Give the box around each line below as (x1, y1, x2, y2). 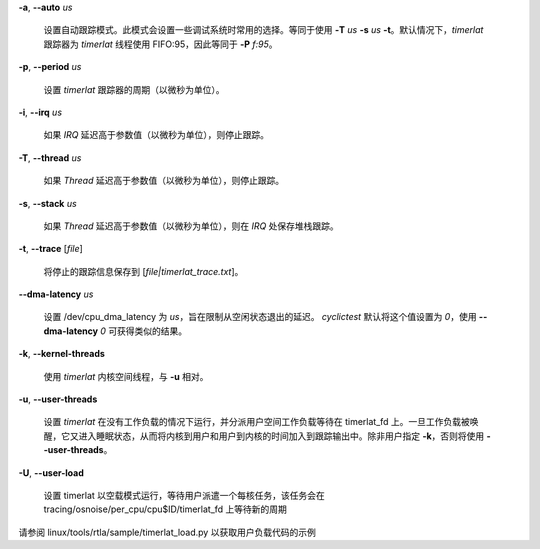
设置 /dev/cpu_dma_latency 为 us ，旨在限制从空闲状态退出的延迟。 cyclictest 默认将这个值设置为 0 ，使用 (43, 311, 477, 323)
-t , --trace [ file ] (18, 243, 84, 255)
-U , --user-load (18, 466, 84, 479)
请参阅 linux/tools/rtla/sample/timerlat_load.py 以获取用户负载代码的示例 (18, 526, 317, 538)
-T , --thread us (18, 151, 82, 164)
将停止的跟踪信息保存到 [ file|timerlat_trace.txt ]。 (43, 265, 244, 277)
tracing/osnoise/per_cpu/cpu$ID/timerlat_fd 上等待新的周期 (43, 503, 287, 515)
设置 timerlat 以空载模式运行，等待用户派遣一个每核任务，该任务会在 (43, 489, 325, 501)
